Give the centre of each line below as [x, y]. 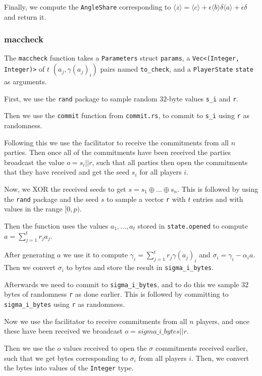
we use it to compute [96, 255]
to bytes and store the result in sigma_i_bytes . [140, 267]
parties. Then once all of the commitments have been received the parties [118, 152]
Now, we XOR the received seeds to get [65, 189]
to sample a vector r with [146, 199]
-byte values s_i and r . [203, 98]
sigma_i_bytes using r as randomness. [65, 304]
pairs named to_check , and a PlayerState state [177, 69]
